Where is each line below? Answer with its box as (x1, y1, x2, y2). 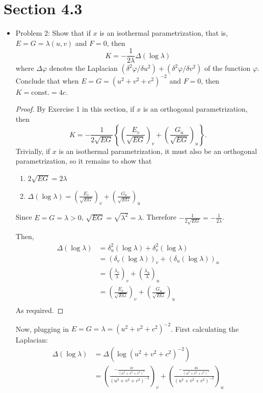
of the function (204, 63, 251, 73)
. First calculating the (171, 323, 239, 334)
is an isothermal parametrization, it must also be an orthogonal (59, 145, 257, 156)
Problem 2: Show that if (15, 28, 91, 38)
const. (31, 89, 50, 96)
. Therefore (142, 212, 177, 222)
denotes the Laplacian (49, 63, 118, 73)
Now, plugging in (15, 323, 69, 334)
